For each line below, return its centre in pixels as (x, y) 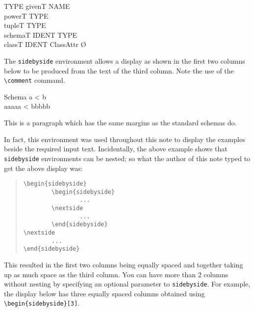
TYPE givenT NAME (37, 6)
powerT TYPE (26, 15)
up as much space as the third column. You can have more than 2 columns (116, 274)
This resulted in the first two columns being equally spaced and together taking (124, 264)
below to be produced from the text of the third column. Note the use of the (119, 70)
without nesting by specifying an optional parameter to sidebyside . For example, (127, 284)
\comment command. (35, 80)
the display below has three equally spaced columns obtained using (104, 293)
